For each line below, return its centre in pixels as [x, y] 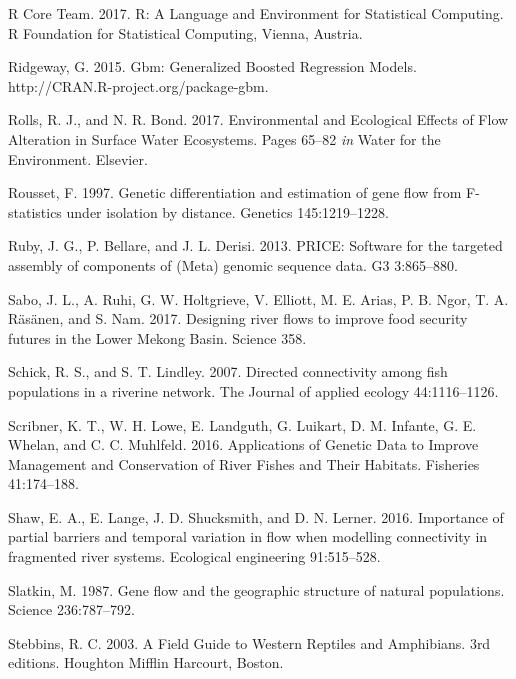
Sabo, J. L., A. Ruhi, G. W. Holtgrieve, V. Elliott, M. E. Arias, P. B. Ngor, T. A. [258, 298]
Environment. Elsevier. [78, 158]
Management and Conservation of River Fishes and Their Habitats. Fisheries [244, 463]
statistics [35, 211]
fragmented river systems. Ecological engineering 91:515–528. [194, 556]
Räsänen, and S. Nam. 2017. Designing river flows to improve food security [238, 318]
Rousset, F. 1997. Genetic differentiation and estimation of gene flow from [235, 192]
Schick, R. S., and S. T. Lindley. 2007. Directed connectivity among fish [228, 371]
